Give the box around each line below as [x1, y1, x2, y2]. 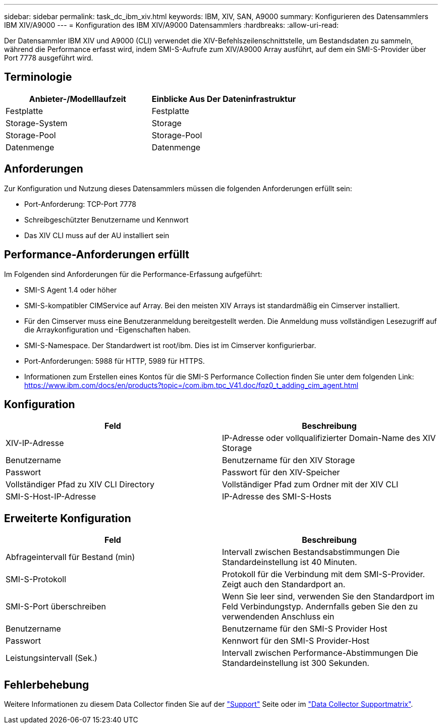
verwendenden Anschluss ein [222, 611, 335, 622]
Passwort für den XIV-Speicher [222, 467, 340, 478]
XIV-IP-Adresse [6, 438, 64, 449]
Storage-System [6, 118, 68, 128]
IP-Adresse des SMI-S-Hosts [222, 491, 332, 502]
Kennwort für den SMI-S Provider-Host [222, 636, 370, 646]
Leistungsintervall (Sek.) [6, 653, 97, 663]
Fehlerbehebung [4, 678, 89, 691]
